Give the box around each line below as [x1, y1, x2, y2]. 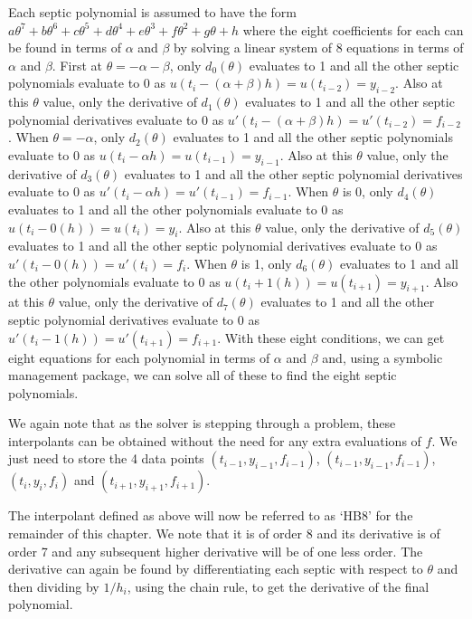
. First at [52, 55, 102, 74]
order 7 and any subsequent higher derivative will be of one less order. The [8, 541, 423, 560]
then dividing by [8, 576, 99, 595]
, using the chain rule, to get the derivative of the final [127, 576, 430, 595]
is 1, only [241, 253, 292, 272]
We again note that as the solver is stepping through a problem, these [8, 414, 396, 433]
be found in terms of [8, 38, 121, 57]
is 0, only [343, 182, 393, 201]
